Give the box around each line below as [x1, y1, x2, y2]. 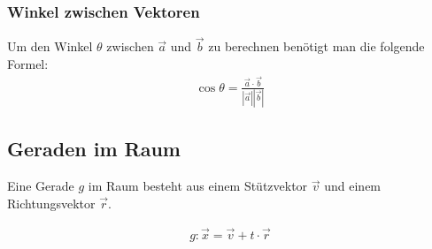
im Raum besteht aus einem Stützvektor [88, 177, 308, 195]
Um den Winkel [7, 37, 93, 56]
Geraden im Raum [7, 135, 181, 162]
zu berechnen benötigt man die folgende [208, 37, 425, 56]
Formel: [7, 55, 49, 73]
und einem [324, 177, 382, 195]
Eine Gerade [7, 177, 74, 195]
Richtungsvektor [7, 193, 96, 212]
